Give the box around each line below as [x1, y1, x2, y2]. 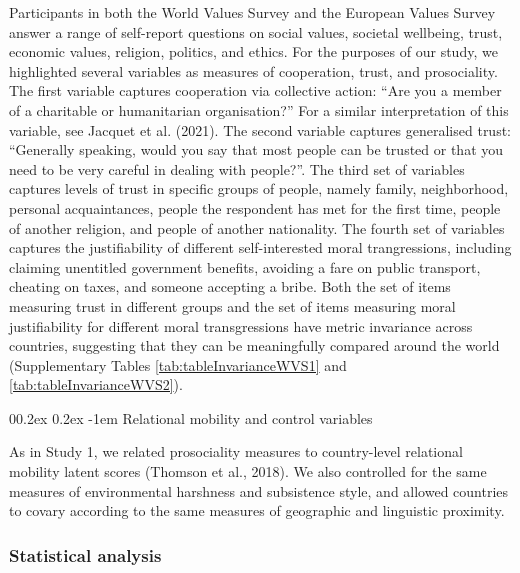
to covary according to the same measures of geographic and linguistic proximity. [9, 500, 505, 521]
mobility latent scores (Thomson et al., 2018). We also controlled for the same [9, 461, 487, 482]
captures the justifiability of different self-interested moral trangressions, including [9, 237, 512, 258]
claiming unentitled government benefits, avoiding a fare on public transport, [9, 256, 481, 277]
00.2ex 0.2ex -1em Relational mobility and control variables [9, 407, 373, 428]
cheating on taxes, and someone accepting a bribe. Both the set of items [9, 276, 451, 297]
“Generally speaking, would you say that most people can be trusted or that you [9, 139, 504, 160]
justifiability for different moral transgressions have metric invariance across [9, 315, 473, 336]
